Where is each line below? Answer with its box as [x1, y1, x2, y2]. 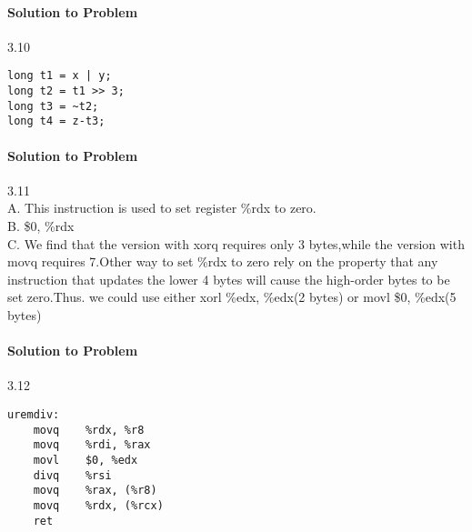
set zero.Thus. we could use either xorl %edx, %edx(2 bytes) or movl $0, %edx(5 [7, 287, 457, 306]
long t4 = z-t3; [7, 115, 105, 128]
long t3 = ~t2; [7, 99, 99, 113]
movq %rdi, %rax [33, 438, 151, 452]
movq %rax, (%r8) [33, 484, 157, 497]
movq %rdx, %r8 [33, 423, 145, 437]
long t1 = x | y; [7, 69, 112, 83]
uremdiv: [7, 407, 60, 421]
